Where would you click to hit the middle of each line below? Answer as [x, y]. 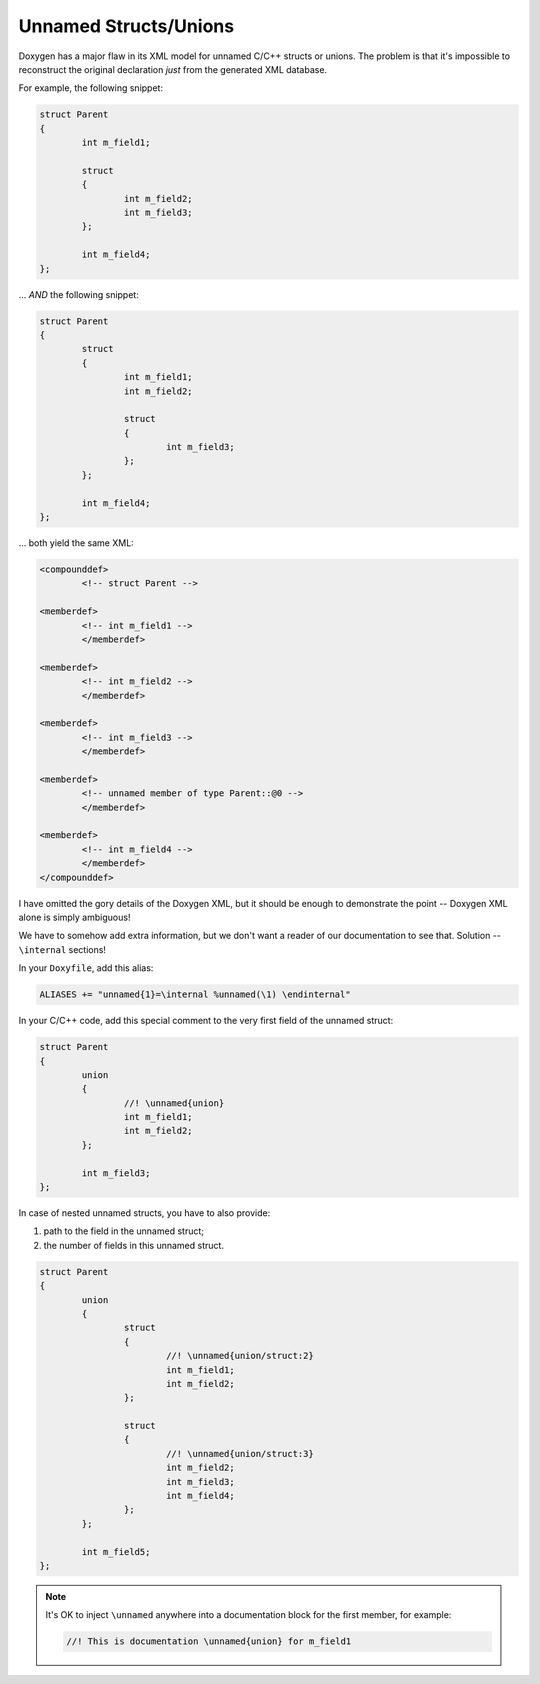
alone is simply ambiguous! [74, 917]
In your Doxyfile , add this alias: [86, 968]
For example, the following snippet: [91, 88]
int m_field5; [116, 1551]
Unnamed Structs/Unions [126, 26]
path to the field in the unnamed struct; [124, 1231]
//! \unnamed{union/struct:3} [239, 1453]
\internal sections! [62, 949]
